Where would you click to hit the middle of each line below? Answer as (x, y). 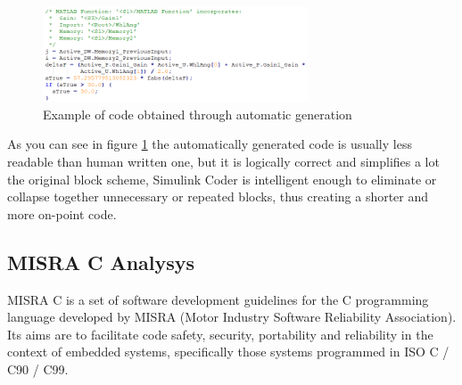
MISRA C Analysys (101, 262)
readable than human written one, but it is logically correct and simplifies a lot (223, 162)
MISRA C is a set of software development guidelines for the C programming (218, 299)
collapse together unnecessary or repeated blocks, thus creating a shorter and (218, 197)
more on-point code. (62, 213)
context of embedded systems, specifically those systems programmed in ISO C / (228, 352)
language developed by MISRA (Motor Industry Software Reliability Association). (232, 317)
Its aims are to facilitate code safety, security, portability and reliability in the (220, 334)
